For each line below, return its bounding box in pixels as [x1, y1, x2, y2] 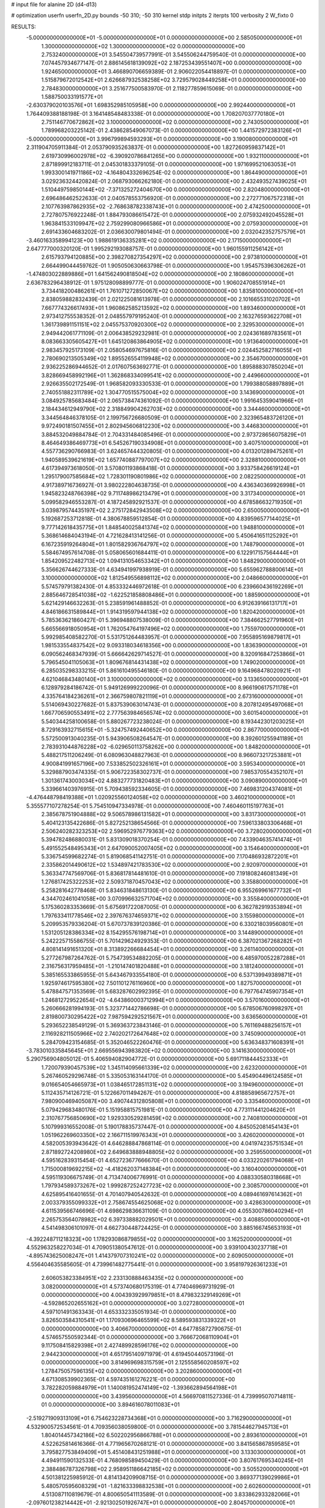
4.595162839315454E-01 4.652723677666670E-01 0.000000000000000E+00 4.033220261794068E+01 [41, 1157, 304, 1164]
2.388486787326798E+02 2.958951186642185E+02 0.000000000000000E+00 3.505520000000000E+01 [41, 1465, 309, 1472]
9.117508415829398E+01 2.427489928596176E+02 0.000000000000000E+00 [41, 1342, 239, 1349]
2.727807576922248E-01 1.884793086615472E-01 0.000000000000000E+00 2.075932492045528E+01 [41, 211, 304, 218]
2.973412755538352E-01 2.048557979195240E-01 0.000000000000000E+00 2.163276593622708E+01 [41, 312, 302, 320]
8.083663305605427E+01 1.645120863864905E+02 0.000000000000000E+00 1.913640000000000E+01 [41, 338, 308, 345]
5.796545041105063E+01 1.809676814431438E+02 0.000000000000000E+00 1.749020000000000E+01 [41, 659, 305, 666]
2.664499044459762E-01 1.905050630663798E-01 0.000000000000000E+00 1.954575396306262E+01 [41, 262, 306, 269]
